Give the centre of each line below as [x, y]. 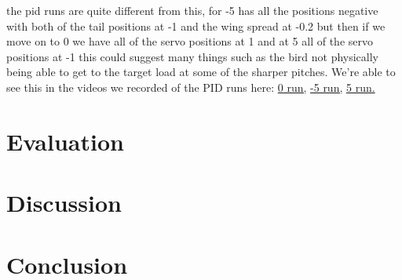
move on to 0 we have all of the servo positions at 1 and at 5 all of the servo [190, 41]
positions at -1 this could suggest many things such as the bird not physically [193, 56]
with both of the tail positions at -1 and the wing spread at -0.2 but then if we [196, 25]
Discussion [64, 203]
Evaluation [65, 141]
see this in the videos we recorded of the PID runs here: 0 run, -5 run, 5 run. [191, 87]
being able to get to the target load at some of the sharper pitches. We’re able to [201, 72]
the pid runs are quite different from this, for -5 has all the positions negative [192, 10]
